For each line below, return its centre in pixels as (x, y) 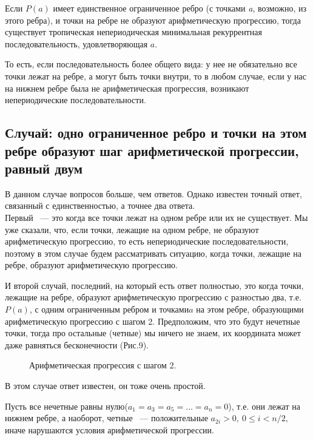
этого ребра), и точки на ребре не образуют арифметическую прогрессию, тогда (153, 20)
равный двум (44, 168)
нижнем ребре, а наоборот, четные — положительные (106, 418)
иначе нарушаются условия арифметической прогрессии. (109, 429)
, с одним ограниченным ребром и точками (109, 309)
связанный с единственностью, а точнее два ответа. (100, 205)
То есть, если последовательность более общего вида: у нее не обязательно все (151, 64)
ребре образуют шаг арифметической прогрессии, (152, 150)
